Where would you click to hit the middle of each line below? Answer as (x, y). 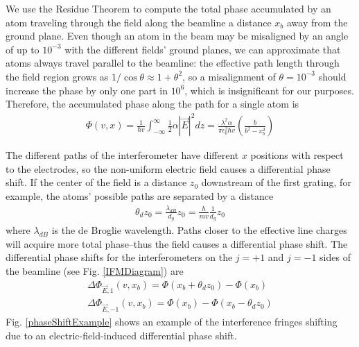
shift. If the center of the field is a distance (96, 182)
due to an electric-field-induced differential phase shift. (121, 335)
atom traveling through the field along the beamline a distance (139, 22)
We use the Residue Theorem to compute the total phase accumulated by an (168, 8)
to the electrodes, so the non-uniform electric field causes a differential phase (168, 168)
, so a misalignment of (229, 76)
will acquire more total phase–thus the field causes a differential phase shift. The (177, 243)
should (332, 76)
